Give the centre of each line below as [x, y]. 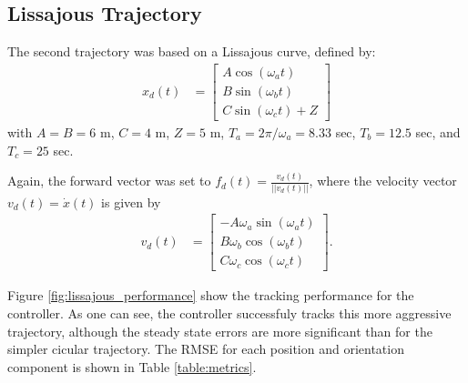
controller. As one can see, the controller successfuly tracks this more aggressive [229, 313]
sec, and [438, 131]
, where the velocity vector [383, 181]
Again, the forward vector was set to [109, 181]
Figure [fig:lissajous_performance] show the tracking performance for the [211, 295]
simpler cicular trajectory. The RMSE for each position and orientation [206, 349]
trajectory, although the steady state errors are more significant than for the [220, 331]
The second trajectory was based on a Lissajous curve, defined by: [192, 51]
